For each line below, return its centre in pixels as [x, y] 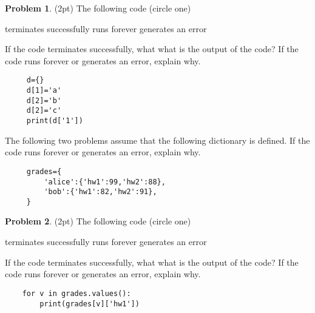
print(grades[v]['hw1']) [90, 304]
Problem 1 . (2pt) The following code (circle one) [98, 8]
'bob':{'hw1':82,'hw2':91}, [100, 192]
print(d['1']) [55, 121]
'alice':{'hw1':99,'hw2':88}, [105, 182]
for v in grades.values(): [76, 293]
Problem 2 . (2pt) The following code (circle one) [98, 221]
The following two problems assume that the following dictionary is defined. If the [157, 140]
